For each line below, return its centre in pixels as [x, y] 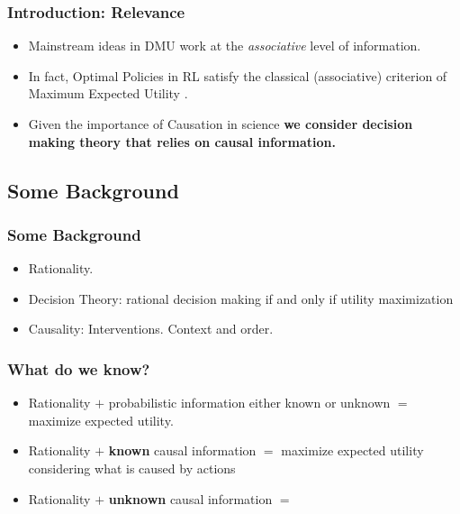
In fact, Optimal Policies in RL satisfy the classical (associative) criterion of [238, 75]
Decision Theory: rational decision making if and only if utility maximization [241, 298]
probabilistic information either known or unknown [249, 403]
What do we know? [79, 368]
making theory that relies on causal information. [182, 141]
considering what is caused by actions [132, 468]
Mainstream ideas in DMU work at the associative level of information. [225, 46]
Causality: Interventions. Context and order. [151, 329]
